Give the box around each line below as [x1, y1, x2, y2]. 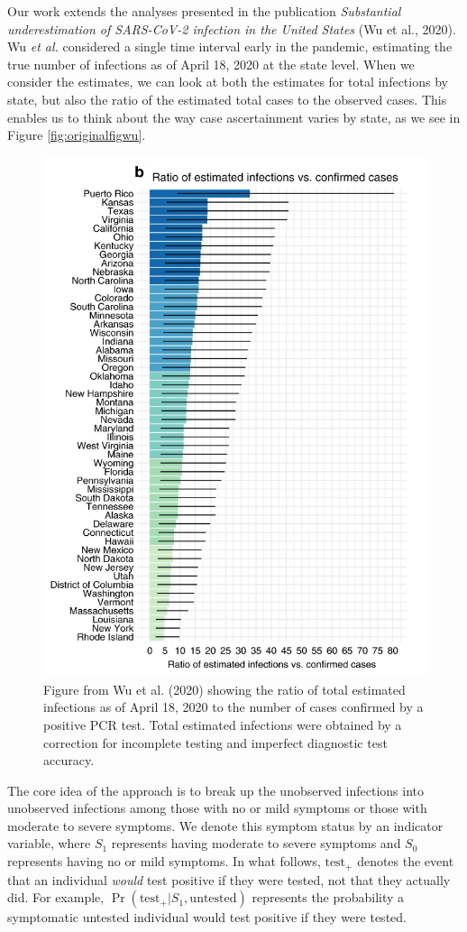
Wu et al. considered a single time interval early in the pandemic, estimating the [7, 37, 453, 56]
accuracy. [43, 751, 95, 770]
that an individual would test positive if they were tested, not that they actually [7, 870, 451, 889]
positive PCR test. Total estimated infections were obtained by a [43, 715, 402, 734]
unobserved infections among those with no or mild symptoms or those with [7, 798, 427, 817]
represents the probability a [252, 888, 405, 907]
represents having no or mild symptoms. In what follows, [7, 852, 321, 871]
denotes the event [357, 852, 454, 871]
